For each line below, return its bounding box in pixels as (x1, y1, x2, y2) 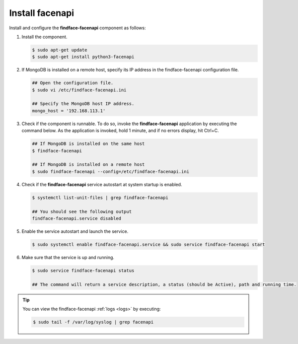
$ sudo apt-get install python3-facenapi (32, 54, 135, 60)
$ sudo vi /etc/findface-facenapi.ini (32, 87, 127, 93)
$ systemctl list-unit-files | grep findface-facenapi (32, 195, 168, 201)
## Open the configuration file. (32, 80, 114, 86)
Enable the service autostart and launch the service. (21, 228, 129, 234)
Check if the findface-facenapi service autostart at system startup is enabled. (21, 181, 182, 187)
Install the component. (21, 34, 68, 40)
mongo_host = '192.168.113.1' (32, 108, 106, 114)
